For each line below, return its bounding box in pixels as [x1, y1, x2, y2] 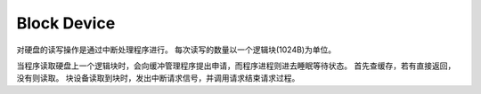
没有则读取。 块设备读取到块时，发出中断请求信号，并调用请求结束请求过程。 [16, 73, 300, 83]
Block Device [16, 13, 116, 33]
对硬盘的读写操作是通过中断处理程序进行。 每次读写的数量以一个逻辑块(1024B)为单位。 [16, 44, 337, 55]
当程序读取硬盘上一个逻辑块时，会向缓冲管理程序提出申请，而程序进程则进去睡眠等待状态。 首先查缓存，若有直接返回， [16, 60, 456, 71]
